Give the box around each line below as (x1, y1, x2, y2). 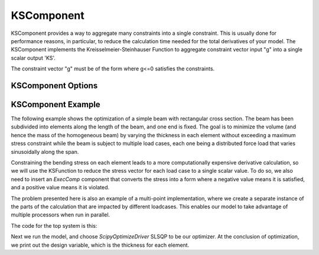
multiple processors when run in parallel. (11, 211, 110, 218)
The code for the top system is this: (11, 222, 97, 229)
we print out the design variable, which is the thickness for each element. (11, 241, 190, 248)
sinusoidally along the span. (11, 148, 79, 155)
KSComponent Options (11, 80, 98, 91)
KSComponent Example (11, 99, 100, 109)
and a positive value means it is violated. (11, 184, 110, 191)
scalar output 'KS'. (11, 54, 56, 62)
